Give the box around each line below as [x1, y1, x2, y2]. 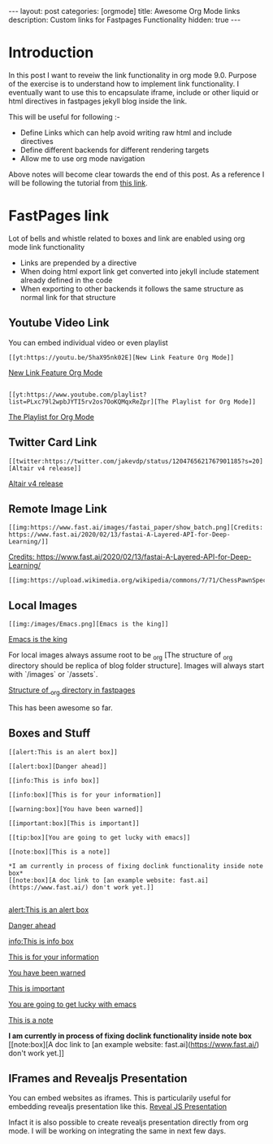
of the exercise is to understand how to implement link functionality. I [8, 79, 240, 89]
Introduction [8, 43, 94, 62]
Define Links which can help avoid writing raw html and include [19, 128, 232, 138]
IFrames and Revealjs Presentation [8, 1072, 188, 1085]
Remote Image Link [8, 502, 107, 516]
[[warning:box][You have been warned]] [8, 805, 144, 813]
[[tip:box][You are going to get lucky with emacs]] [8, 833, 191, 841]
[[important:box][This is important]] [8, 819, 140, 827]
